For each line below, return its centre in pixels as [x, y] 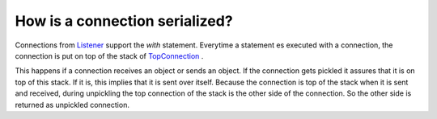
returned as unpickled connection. [72, 105]
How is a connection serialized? [124, 21]
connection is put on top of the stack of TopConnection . [109, 55]
